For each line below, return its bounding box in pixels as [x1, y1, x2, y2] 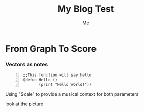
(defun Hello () [22, 77, 58, 83]
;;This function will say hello [22, 72, 92, 78]
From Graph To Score [5, 43, 97, 54]
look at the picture [5, 101, 44, 107]
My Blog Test [57, 3, 114, 15]
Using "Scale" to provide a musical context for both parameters [5, 91, 139, 97]
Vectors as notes [5, 61, 49, 68]
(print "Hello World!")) [39, 82, 92, 87]
